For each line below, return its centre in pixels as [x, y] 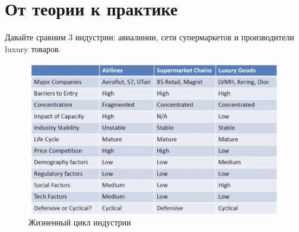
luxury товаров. [33, 48]
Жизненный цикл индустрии [80, 222]
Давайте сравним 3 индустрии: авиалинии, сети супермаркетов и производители [149, 37]
